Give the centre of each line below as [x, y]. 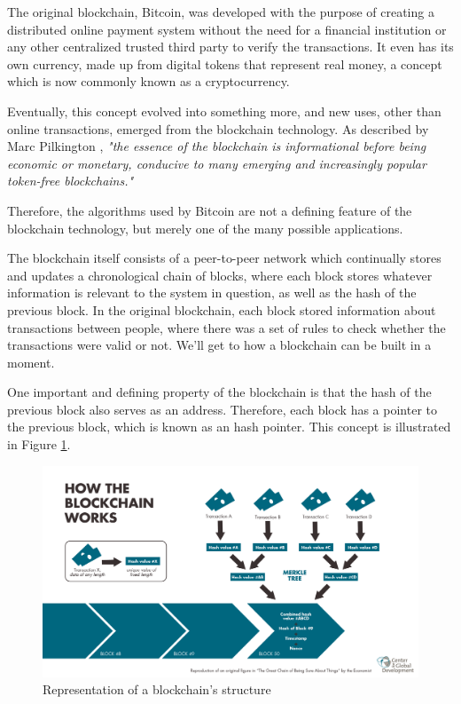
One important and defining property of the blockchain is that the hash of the [219, 392]
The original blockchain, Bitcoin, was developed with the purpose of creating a [221, 12]
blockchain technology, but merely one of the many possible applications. [205, 228]
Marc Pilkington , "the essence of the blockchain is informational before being [217, 146]
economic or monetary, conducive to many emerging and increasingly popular [217, 163]
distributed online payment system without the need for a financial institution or [227, 29]
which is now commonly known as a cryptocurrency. [148, 81]
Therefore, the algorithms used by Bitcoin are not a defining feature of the [210, 210]
